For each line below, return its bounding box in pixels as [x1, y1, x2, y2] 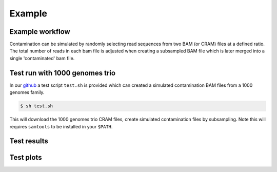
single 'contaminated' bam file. [9, 55, 75, 61]
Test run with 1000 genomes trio [9, 68, 115, 77]
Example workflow [9, 27, 70, 36]
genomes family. [9, 89, 45, 95]
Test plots [9, 153, 42, 162]
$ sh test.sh [20, 103, 53, 109]
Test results [9, 137, 48, 146]
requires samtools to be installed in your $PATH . [9, 123, 113, 129]
